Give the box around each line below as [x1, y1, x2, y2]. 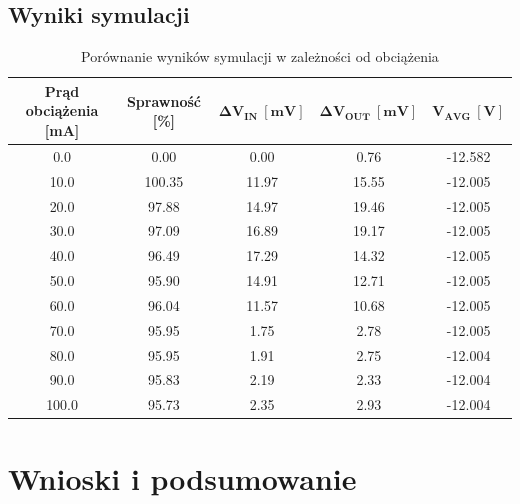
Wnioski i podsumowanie [8, 457, 357, 498]
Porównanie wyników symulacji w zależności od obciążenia [81, 46, 439, 67]
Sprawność [126, 90, 201, 111]
